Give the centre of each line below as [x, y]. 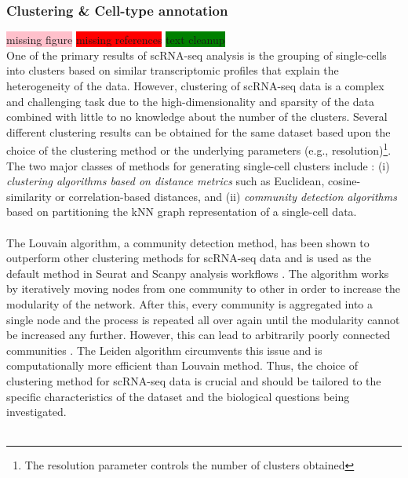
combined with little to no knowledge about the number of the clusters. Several [197, 117]
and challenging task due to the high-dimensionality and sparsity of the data [190, 101]
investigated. [36, 412]
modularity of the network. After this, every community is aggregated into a [190, 303]
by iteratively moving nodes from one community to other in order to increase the [204, 288]
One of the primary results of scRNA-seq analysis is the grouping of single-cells [197, 55]
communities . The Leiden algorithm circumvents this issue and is [164, 350]
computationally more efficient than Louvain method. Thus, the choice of [182, 365]
